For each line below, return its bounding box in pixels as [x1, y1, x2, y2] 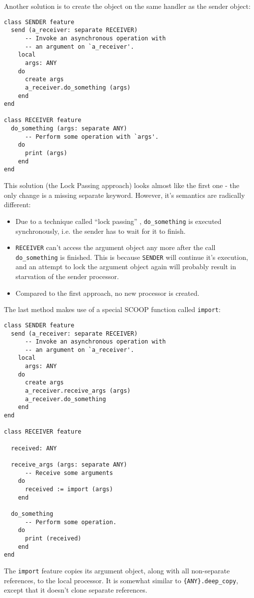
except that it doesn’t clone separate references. [4, 585, 147, 595]
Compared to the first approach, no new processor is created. [15, 287, 199, 298]
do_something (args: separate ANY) [11, 125, 127, 132]
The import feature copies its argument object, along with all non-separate [4, 565, 230, 575]
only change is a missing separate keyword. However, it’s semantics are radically [4, 189, 245, 200]
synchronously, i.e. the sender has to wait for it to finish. [15, 225, 186, 236]
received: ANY [11, 444, 57, 452]
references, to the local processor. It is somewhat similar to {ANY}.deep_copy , [4, 575, 238, 585]
